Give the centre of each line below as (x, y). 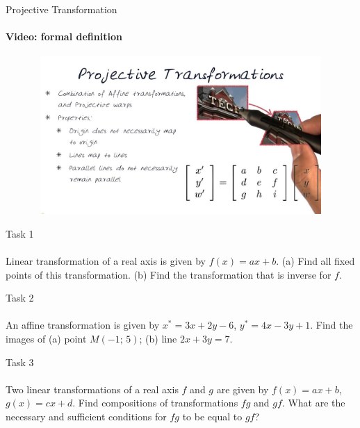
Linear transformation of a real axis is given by (106, 260)
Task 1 (20, 233)
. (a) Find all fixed (316, 260)
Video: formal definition (64, 36)
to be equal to (212, 416)
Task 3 (20, 362)
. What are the (313, 403)
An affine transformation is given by (83, 325)
